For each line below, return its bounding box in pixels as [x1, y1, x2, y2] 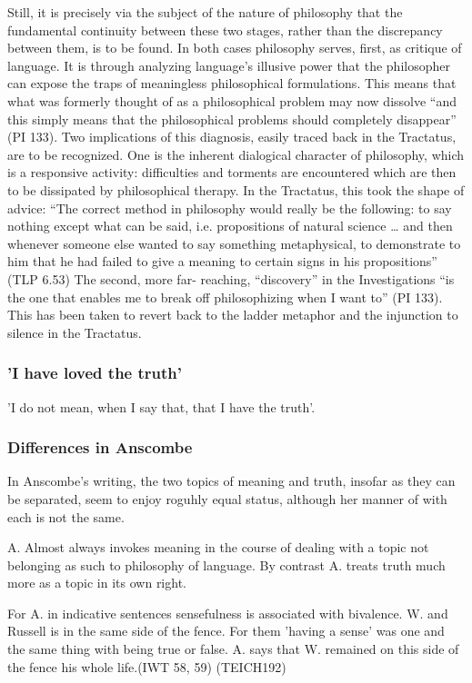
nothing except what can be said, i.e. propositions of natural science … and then [7, 216, 453, 235]
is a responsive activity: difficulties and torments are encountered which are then [7, 163, 457, 182]
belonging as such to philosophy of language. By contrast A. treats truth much [7, 555, 446, 574]
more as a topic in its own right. [7, 573, 186, 592]
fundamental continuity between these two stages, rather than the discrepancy [7, 20, 443, 39]
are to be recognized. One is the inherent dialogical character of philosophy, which [7, 144, 465, 163]
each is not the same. [7, 507, 125, 526]
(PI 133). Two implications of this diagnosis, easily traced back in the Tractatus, [7, 127, 457, 146]
